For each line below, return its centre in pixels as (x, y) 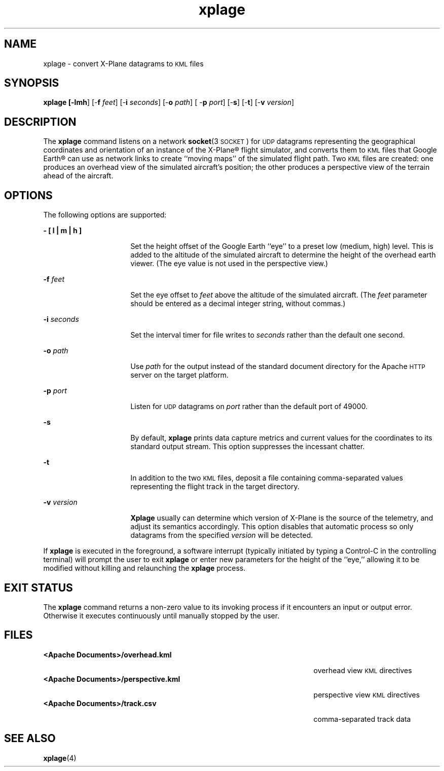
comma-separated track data (362, 719)
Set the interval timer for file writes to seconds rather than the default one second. (268, 335)
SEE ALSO (30, 739)
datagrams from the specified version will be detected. (222, 535)
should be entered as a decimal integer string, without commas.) (238, 304)
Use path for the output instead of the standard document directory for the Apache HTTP (278, 366)
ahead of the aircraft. (78, 176)
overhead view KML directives (363, 670)
